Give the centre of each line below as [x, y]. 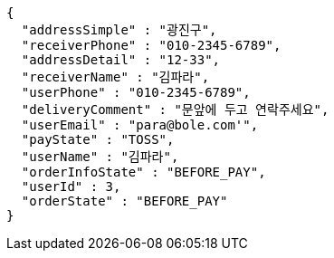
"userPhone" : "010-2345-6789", [136, 92]
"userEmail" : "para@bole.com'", [140, 125]
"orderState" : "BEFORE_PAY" [124, 201]
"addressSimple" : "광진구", [119, 30]
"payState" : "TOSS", [98, 139]
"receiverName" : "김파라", [115, 77]
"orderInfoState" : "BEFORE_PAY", [143, 172]
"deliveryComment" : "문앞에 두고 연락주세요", [175, 110]
